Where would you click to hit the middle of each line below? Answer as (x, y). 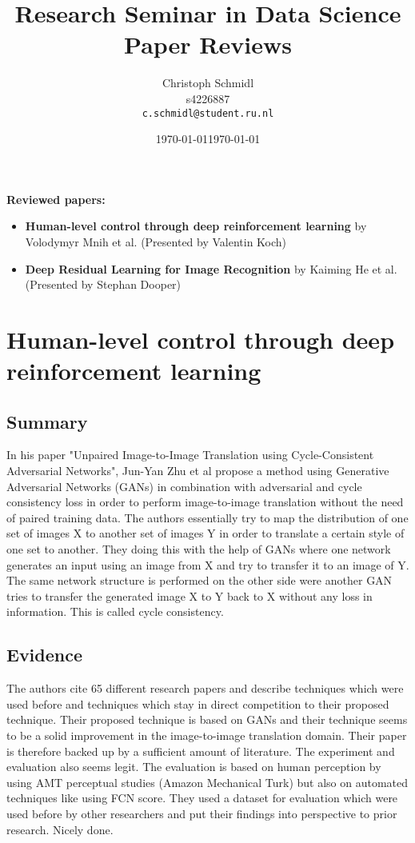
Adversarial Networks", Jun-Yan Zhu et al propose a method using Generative (198, 471)
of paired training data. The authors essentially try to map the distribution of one (207, 517)
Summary (47, 421)
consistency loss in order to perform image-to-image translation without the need (205, 502)
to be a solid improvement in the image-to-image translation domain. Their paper (207, 735)
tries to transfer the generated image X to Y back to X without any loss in (190, 595)
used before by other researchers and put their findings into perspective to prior (202, 813)
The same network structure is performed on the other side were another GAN (200, 580)
